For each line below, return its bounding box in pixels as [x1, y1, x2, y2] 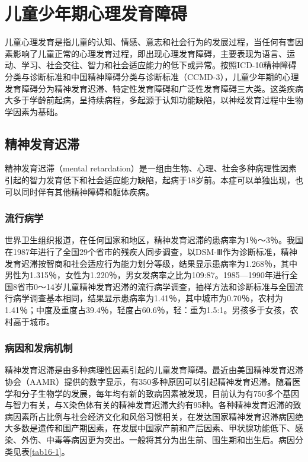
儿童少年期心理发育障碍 [5, 1, 188, 26]
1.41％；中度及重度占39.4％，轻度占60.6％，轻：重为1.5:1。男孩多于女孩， [5, 304, 290, 316]
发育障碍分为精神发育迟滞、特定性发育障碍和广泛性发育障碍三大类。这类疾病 [5, 82, 303, 94]
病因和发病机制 [5, 340, 73, 355]
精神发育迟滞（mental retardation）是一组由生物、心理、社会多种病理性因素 [5, 162, 297, 174]
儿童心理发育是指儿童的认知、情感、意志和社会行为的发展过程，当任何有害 [5, 36, 295, 48]
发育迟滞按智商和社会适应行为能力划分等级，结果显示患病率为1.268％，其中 [5, 257, 297, 269]
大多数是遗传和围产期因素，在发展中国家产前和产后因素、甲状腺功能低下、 [5, 422, 295, 434]
